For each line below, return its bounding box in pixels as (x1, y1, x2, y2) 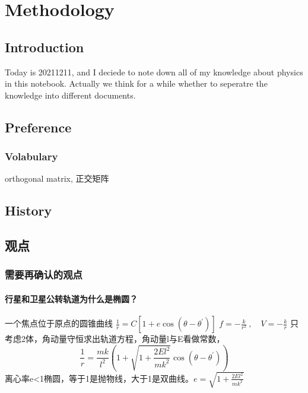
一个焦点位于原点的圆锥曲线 (5, 317, 113, 329)
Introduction (5, 37, 84, 56)
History (5, 201, 52, 220)
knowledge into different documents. (5, 88, 136, 101)
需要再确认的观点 (5, 267, 82, 282)
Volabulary (5, 149, 58, 164)
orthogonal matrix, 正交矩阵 (5, 172, 109, 185)
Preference (5, 118, 72, 136)
